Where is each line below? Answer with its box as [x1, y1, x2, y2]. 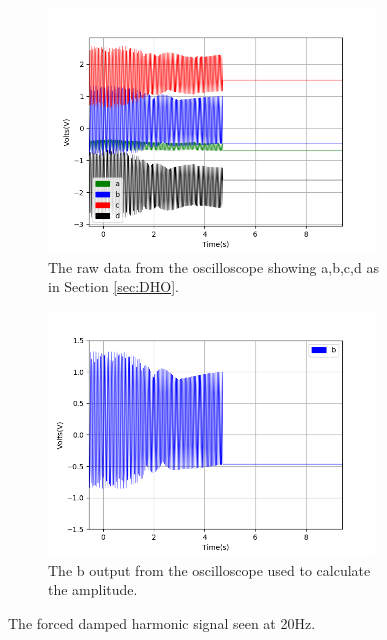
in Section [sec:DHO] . [48, 276, 179, 297]
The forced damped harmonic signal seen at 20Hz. [8, 612, 316, 633]
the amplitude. [48, 579, 138, 600]
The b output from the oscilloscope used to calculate [48, 559, 371, 580]
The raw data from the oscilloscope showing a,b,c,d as [48, 256, 379, 277]
